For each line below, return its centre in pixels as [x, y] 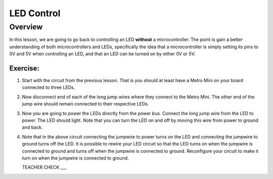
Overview [26, 27]
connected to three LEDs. [49, 87]
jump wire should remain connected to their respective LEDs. [85, 104]
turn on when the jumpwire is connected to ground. [75, 158]
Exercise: [25, 68]
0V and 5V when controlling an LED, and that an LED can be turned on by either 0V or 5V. [102, 54]
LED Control [35, 13]
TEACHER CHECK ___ [44, 167]
